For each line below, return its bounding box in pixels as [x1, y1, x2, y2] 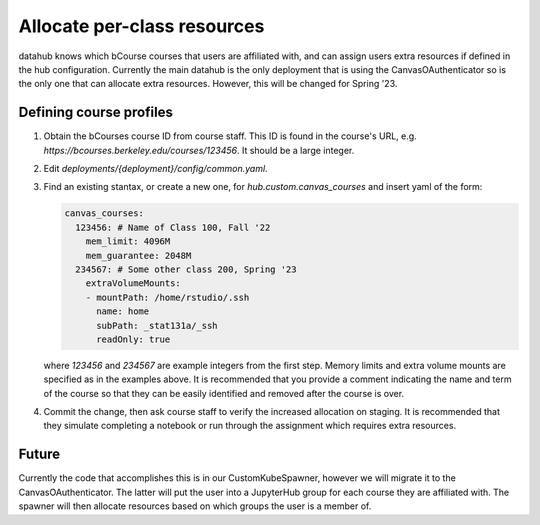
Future [18, 446, 61, 463]
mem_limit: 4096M [85, 236, 171, 247]
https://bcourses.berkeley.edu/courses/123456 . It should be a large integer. [43, 144, 355, 156]
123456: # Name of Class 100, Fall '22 [75, 221, 271, 233]
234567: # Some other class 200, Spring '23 [75, 263, 297, 275]
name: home [96, 306, 150, 317]
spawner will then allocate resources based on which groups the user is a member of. [18, 500, 372, 512]
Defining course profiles [18, 104, 174, 121]
